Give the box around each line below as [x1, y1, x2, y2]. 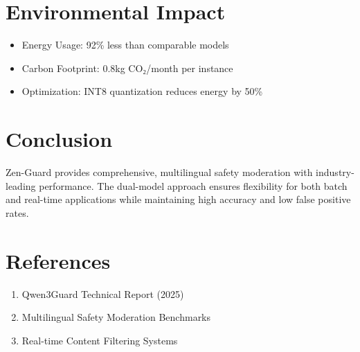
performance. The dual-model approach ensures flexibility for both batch [39, 178, 348, 193]
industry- [316, 165, 354, 179]
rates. [6, 205, 29, 220]
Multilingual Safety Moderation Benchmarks [21, 310, 211, 324]
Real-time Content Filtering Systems [21, 333, 178, 347]
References [6, 246, 111, 274]
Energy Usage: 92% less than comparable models [21, 37, 229, 52]
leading [6, 178, 36, 193]
